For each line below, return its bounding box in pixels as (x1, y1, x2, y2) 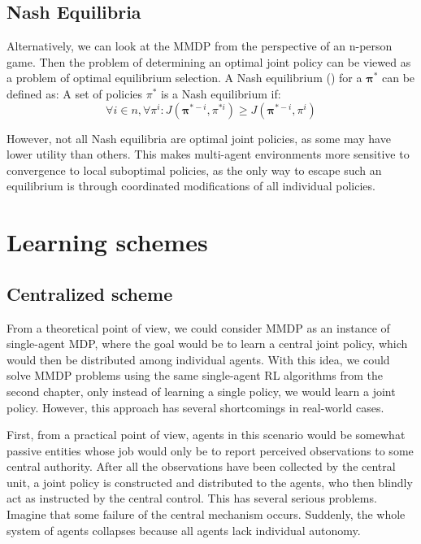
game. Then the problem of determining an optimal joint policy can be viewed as (7, 53, 411, 70)
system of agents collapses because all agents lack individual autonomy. (7, 521, 361, 538)
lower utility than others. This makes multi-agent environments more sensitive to (7, 146, 410, 163)
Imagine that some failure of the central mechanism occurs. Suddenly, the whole (7, 506, 406, 523)
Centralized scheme (7, 281, 173, 306)
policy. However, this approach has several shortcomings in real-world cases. (7, 398, 384, 416)
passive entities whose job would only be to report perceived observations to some (7, 442, 414, 459)
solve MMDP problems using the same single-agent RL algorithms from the (7, 367, 383, 384)
